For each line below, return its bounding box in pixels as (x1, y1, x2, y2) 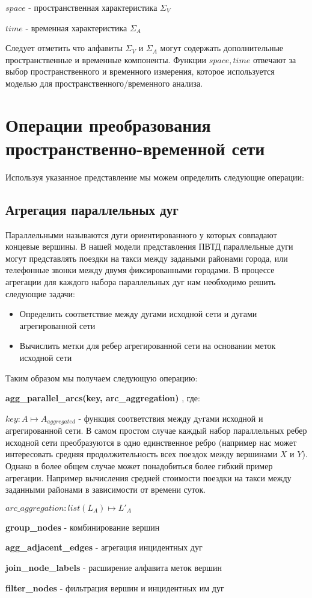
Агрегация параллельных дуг (5, 200, 179, 218)
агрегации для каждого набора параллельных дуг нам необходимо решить (5, 276, 276, 288)
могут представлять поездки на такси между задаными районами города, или (5, 251, 288, 264)
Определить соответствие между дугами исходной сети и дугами (19, 307, 257, 320)
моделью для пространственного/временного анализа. (5, 76, 203, 89)
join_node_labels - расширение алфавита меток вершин (5, 561, 222, 573)
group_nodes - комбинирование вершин (5, 520, 160, 533)
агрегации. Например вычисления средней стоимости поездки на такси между (5, 471, 292, 484)
